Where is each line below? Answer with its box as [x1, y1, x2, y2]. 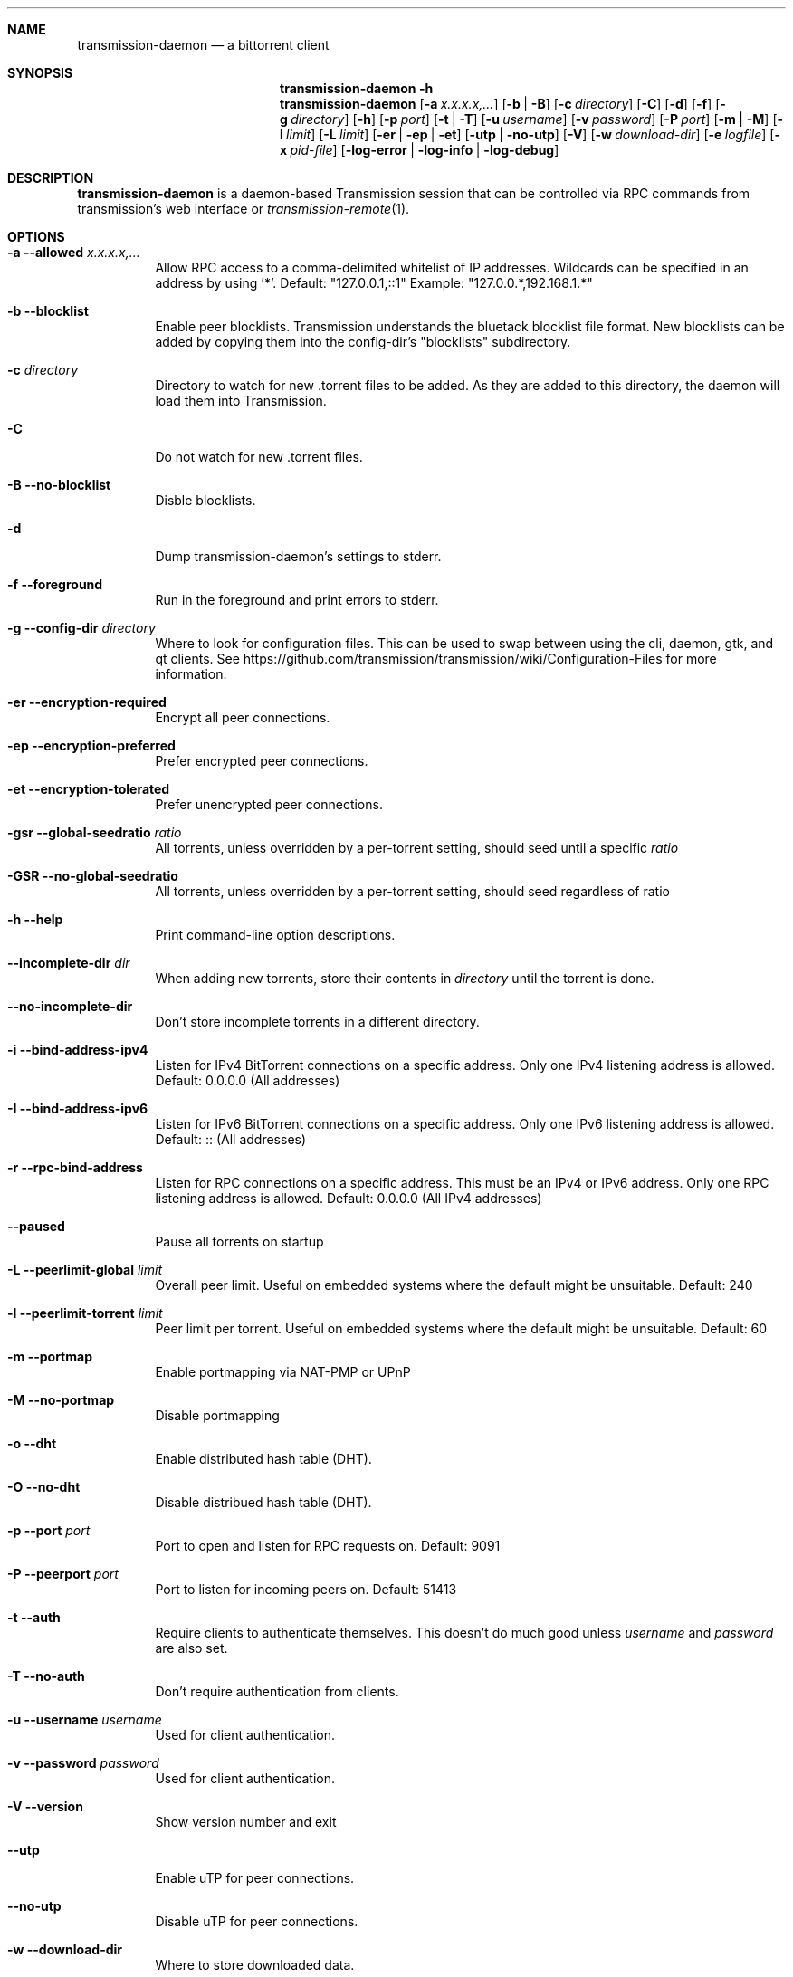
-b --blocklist [7, 303, 89, 319]
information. [155, 666, 227, 682]
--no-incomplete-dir [7, 998, 133, 1014]
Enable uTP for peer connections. [155, 1870, 355, 1886]
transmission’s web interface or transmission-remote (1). [77, 201, 410, 216]
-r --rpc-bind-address [7, 1160, 143, 1175]
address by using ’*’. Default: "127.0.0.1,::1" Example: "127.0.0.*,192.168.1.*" [155, 275, 593, 291]
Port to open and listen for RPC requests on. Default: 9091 [155, 1538, 501, 1553]
